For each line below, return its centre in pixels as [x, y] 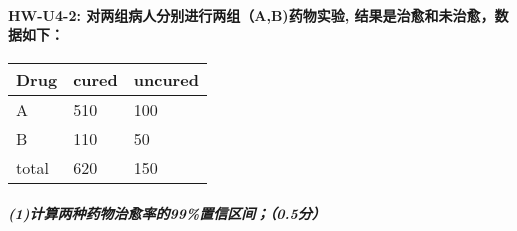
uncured [166, 80]
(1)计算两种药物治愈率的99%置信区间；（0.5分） [167, 212]
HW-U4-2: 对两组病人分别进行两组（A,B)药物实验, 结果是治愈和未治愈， [251, 14]
